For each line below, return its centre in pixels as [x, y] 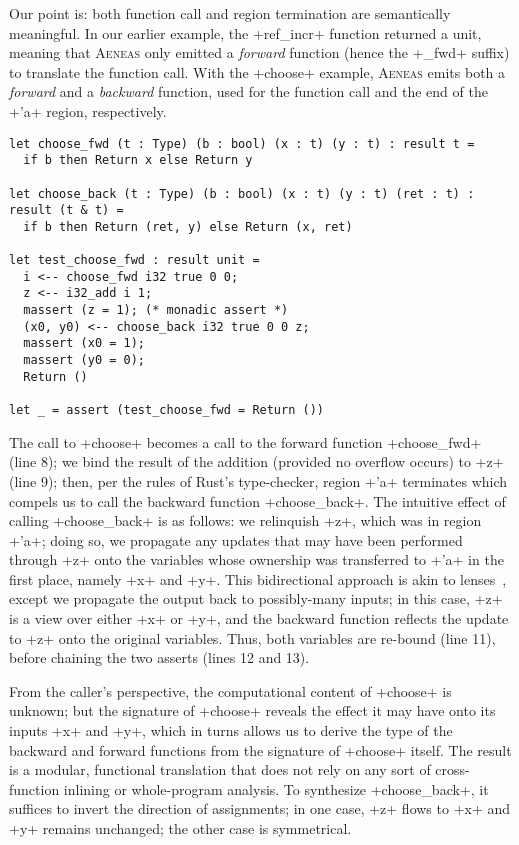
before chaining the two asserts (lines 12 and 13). [159, 657]
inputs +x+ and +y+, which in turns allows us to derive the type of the [231, 730]
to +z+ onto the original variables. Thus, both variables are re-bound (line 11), [252, 637]
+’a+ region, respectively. [88, 110]
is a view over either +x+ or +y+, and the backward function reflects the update [259, 618]
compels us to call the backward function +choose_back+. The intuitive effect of [257, 500]
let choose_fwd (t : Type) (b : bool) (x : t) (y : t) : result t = [242, 143]
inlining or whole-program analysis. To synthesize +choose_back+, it [276, 788]
